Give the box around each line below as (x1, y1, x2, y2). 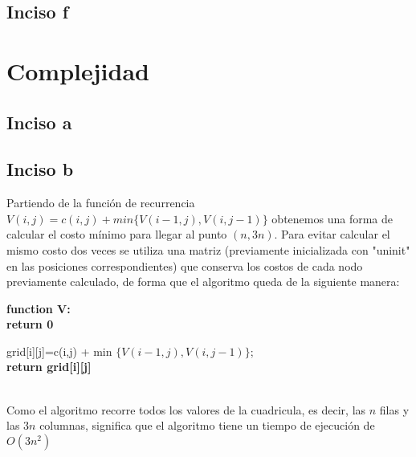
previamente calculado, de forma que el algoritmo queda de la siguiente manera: (6, 273, 400, 290)
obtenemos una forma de (271, 210, 393, 226)
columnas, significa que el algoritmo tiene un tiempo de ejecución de (39, 417, 375, 434)
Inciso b (6, 157, 74, 182)
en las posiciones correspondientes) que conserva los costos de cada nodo (6, 257, 363, 274)
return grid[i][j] (6, 358, 92, 375)
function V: (6, 300, 71, 316)
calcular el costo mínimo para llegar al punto (6, 226, 227, 243)
